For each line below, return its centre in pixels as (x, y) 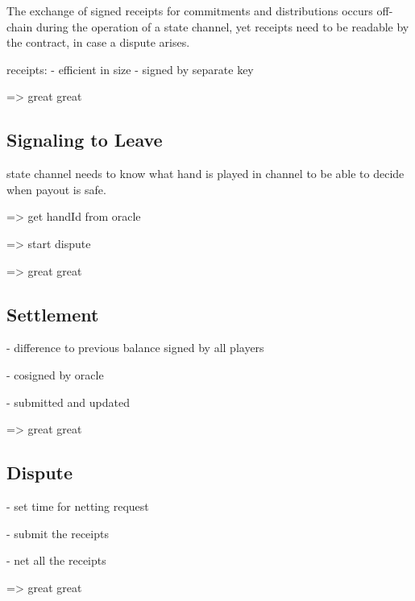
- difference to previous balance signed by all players (135, 348)
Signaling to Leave (85, 140)
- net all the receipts (56, 560)
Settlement (53, 314)
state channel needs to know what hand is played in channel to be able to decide (205, 174)
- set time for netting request (78, 506)
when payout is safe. (56, 189)
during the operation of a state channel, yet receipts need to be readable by (222, 26)
